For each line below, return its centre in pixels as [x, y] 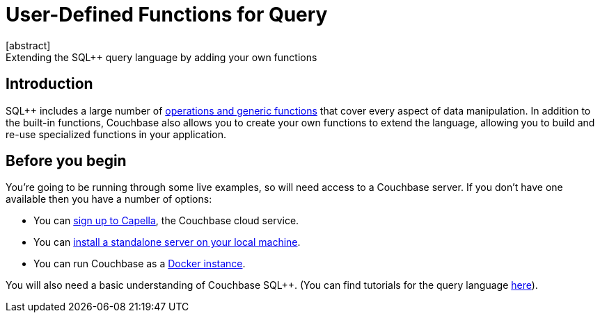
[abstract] [28, 45]
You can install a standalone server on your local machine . [167, 242]
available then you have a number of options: [109, 199]
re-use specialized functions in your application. [116, 134]
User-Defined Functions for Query [167, 15]
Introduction [49, 84]
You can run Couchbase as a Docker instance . [140, 264]
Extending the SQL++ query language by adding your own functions [161, 57]
